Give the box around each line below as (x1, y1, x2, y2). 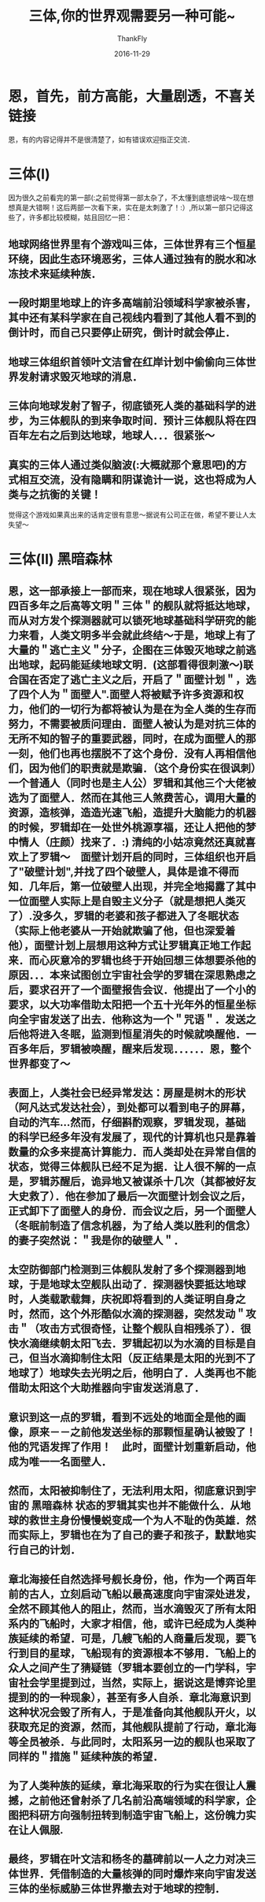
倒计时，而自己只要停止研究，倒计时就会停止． (8, 326, 236, 340)
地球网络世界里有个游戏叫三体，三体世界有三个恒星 (8, 238, 256, 251)
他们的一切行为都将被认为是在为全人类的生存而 (28, 702, 256, 715)
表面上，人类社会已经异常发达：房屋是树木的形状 (8, 1086, 246, 1099)
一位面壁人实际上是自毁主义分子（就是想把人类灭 (8, 894, 246, 908)
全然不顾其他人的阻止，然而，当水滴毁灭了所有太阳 (8, 1602, 256, 1615)
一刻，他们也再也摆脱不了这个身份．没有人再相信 (8, 746, 246, 760)
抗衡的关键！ (39, 488, 101, 501)
